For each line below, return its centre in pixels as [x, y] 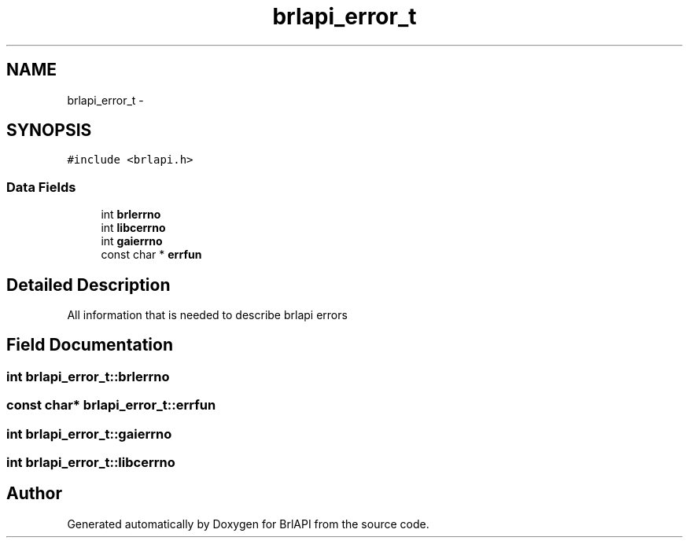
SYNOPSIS [49, 130]
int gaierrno [132, 241]
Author [34, 494]
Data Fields [41, 187]
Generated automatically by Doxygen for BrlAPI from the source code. [248, 524]
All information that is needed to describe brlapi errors [207, 315]
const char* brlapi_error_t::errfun [111, 405]
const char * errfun [151, 255]
